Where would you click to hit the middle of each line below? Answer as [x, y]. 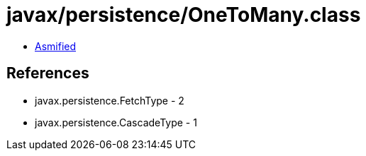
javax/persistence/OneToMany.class [184, 15]
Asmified [56, 46]
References [48, 73]
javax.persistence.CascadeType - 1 [116, 122]
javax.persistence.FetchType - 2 [110, 100]
